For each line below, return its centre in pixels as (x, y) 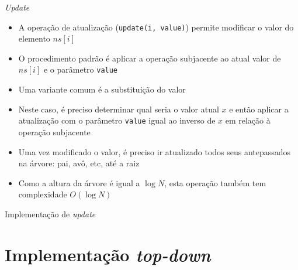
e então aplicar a (259, 109)
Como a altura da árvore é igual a (79, 182)
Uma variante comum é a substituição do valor (102, 89)
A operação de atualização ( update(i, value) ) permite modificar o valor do (156, 27)
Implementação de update (50, 213)
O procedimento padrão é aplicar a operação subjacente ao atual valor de (150, 58)
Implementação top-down (108, 254)
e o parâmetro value (81, 69)
